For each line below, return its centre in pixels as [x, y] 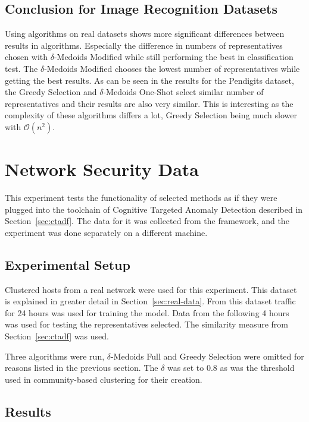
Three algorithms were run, [55, 356]
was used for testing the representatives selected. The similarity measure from [146, 324]
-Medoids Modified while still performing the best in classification [174, 57]
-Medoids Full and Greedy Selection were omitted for [207, 356]
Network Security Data [102, 169]
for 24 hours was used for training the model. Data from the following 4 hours [147, 312]
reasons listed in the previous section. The [82, 368]
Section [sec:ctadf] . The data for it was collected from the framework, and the [147, 221]
